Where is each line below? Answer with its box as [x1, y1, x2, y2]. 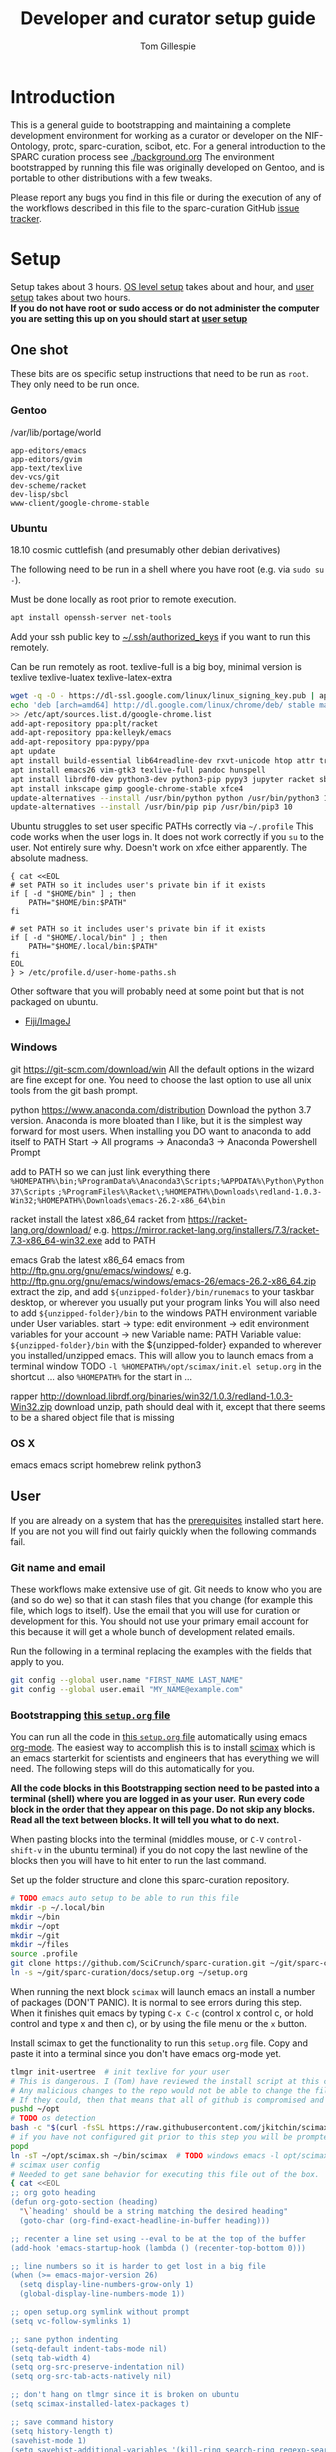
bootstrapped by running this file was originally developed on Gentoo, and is [10, 161, 325, 173]
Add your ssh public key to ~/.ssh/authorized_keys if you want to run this [10, 630, 311, 642]
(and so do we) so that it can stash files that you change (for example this [10, 1593, 313, 1606]
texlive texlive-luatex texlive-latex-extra [10, 671, 173, 683]
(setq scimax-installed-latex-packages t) [10, 2399, 190, 2409]
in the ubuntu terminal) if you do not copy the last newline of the [44, 1844, 308, 1856]
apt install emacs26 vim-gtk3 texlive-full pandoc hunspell [10, 765, 267, 775]
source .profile [10, 1949, 78, 1959]
